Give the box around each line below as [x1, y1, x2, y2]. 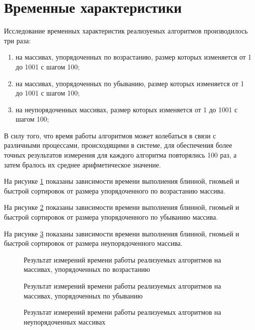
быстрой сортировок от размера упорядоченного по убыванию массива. [4, 212, 218, 222]
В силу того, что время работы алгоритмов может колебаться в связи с [4, 130, 216, 140]
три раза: [4, 35, 31, 45]
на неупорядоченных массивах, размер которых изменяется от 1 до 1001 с [15, 104, 238, 114]
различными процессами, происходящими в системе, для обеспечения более [4, 140, 232, 150]
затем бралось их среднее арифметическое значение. [4, 159, 161, 169]
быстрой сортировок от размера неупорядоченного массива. [4, 238, 183, 248]
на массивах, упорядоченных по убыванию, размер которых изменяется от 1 [15, 78, 244, 88]
